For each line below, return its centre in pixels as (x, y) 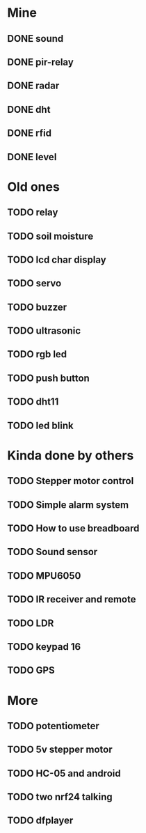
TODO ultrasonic (44, 331)
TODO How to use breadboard (73, 528)
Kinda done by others (71, 455)
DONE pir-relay (41, 62)
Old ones (34, 187)
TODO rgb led (37, 354)
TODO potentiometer (53, 726)
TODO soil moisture (50, 236)
